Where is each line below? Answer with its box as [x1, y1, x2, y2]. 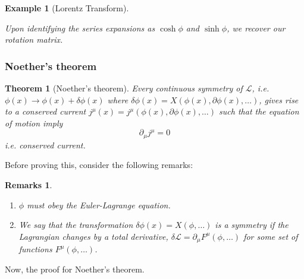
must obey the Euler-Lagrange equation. [27, 198, 171, 211]
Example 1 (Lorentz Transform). [5, 2, 129, 14]
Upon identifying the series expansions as [5, 21, 155, 34]
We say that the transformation [18, 218, 133, 231]
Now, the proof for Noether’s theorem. [5, 262, 145, 275]
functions [18, 243, 52, 255]
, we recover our [227, 21, 286, 34]
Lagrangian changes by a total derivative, [18, 230, 168, 242]
